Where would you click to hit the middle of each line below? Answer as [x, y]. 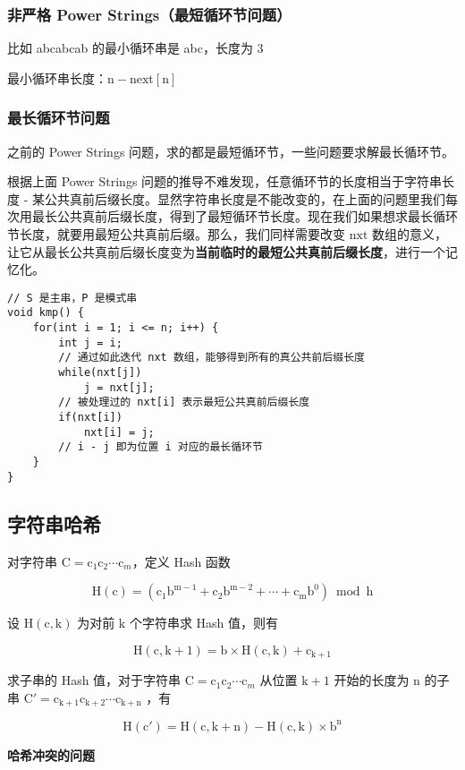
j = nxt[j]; [119, 387]
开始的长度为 [372, 680]
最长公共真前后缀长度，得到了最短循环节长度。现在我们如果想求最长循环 [245, 216]
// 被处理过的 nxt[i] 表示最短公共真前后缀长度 [184, 402]
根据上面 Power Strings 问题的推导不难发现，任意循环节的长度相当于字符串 [225, 181]
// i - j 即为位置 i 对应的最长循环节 [161, 447]
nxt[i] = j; [119, 432]
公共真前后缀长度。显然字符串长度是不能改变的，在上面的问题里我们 [245, 198]
